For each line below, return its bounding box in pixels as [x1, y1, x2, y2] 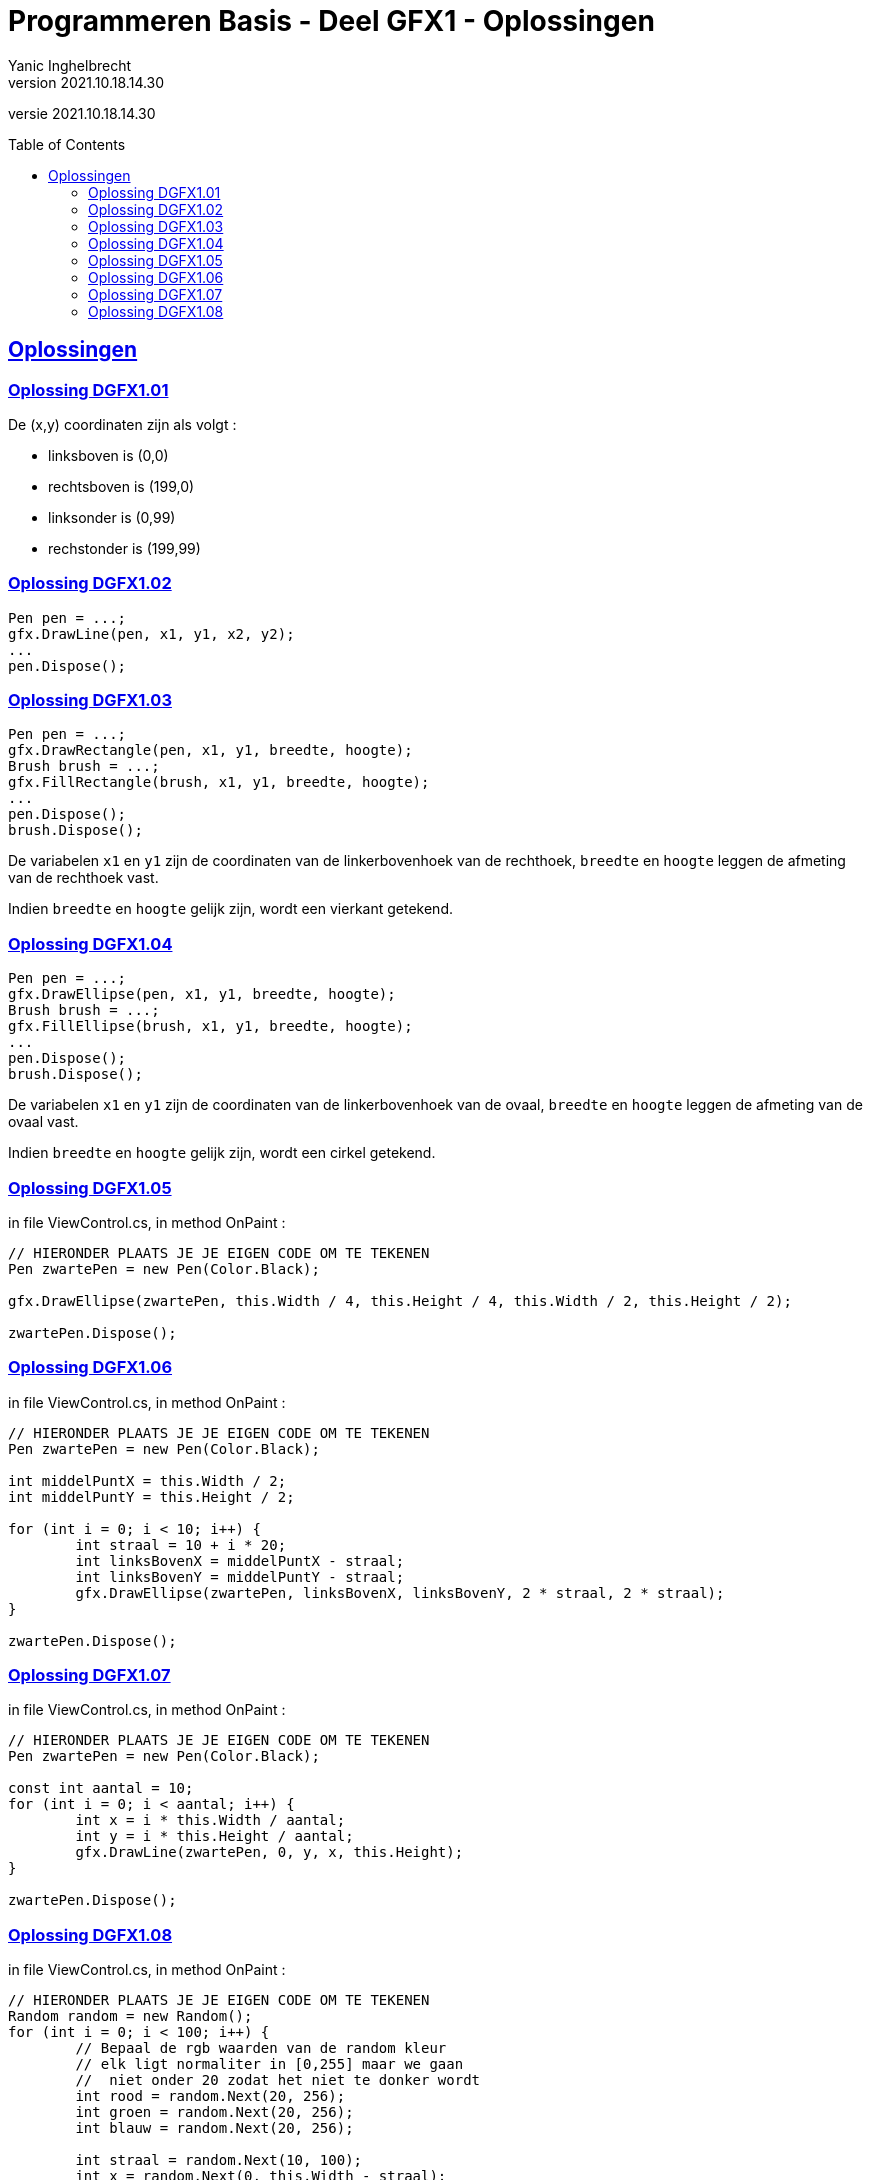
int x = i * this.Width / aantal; [75, 1812, 346, 1829]
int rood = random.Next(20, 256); [75, 2088, 346, 2105]
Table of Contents [8, 135, 126, 153]
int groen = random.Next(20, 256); [75, 2104, 354, 2121]
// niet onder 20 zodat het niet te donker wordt [75, 2072, 481, 2089]
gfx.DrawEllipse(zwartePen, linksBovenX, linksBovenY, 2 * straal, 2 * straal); [75, 1584, 725, 1601]
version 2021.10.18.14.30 [8, 73, 165, 91]
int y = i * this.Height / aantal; [75, 1828, 354, 1845]
